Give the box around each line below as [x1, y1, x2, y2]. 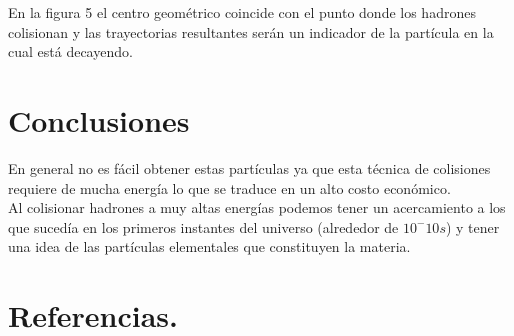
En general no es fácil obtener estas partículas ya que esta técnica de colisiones [8, 157, 491, 178]
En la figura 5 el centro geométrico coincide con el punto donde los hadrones [8, 2, 476, 22]
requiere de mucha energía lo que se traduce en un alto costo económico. [8, 177, 451, 198]
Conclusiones [8, 99, 190, 140]
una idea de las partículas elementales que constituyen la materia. [8, 236, 411, 257]
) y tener [445, 216, 500, 237]
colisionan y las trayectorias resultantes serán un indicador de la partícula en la [8, 21, 494, 42]
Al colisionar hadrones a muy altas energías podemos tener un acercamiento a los [8, 197, 506, 218]
